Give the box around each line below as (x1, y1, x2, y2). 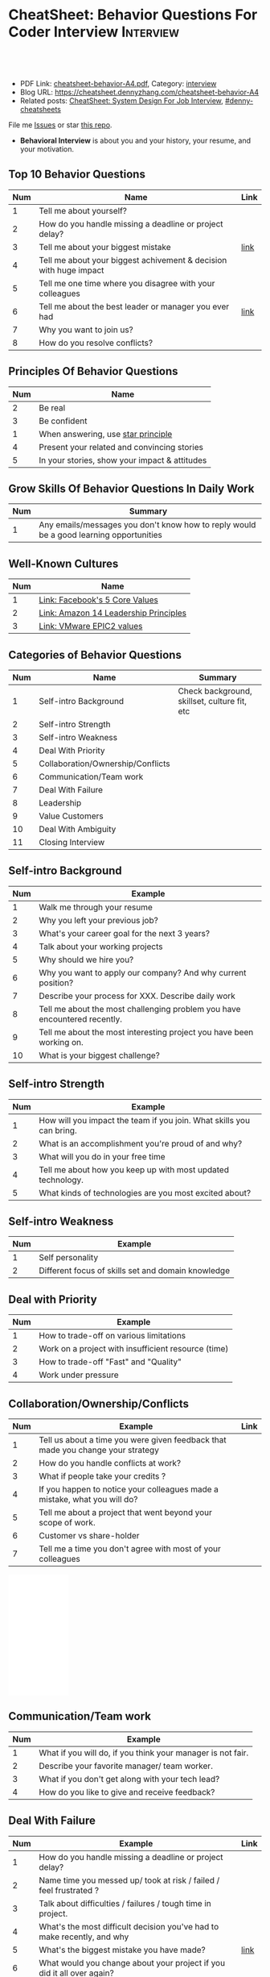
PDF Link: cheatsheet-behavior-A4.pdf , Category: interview (19, 78, 217, 88)
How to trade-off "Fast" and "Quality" (39, 1356, 182, 1367)
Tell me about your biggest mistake (39, 241, 171, 252)
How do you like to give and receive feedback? (39, 1786, 215, 1797)
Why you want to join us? (39, 324, 134, 335)
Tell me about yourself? (39, 205, 127, 216)
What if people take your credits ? (39, 1471, 166, 1482)
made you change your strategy (39, 1445, 159, 1456)
